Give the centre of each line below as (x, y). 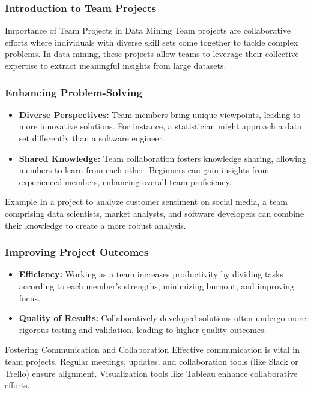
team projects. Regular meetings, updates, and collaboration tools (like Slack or (152, 361)
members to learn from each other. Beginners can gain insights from (144, 170)
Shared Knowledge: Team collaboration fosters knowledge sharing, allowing (162, 158)
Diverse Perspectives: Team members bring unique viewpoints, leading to (160, 114)
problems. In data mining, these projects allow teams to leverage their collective (152, 54)
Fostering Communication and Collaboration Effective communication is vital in (152, 350)
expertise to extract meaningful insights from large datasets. (116, 65)
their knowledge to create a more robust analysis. (95, 225)
